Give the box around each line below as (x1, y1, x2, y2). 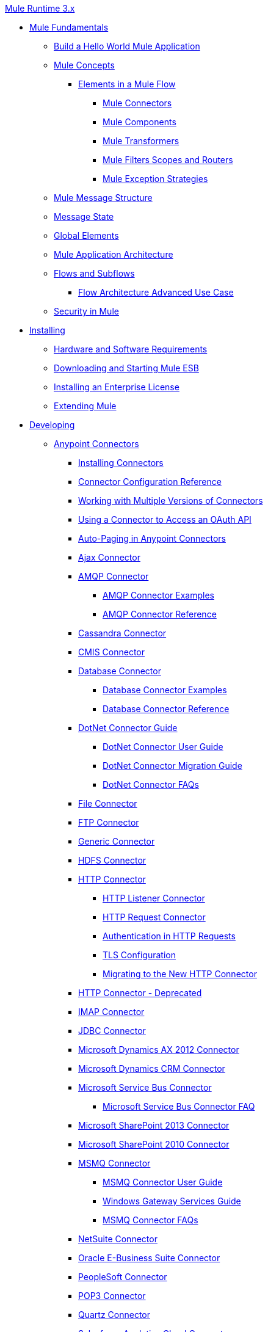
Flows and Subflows (54, 268, 135, 278)
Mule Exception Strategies (103, 173, 208, 184)
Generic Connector (78, 836, 155, 846)
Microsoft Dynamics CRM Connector (78, 1063, 225, 1074)
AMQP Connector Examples (103, 590, 214, 600)
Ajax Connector (78, 552, 140, 562)
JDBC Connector (78, 1025, 146, 1036)
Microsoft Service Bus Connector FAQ (103, 1101, 255, 1112)
